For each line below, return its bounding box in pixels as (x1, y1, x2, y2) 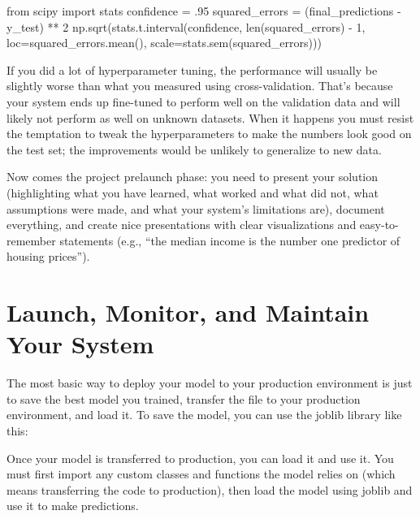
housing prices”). (6, 248, 90, 265)
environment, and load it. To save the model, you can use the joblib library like (6, 406, 402, 423)
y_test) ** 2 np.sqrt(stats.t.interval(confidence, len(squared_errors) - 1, (6, 18, 366, 35)
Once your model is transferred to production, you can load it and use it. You (6, 449, 394, 466)
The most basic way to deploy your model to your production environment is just (6, 374, 413, 391)
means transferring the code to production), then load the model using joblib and (6, 481, 413, 498)
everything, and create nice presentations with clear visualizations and (6, 216, 357, 233)
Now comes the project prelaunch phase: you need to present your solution (6, 168, 379, 185)
